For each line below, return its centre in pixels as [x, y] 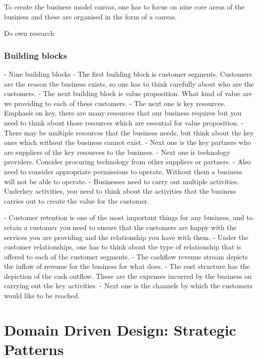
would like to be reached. [42, 296]
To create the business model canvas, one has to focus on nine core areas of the [124, 6]
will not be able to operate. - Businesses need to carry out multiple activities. [122, 181]
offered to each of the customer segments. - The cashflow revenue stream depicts [126, 256]
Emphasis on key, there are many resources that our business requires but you [123, 113]
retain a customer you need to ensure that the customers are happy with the [120, 227]
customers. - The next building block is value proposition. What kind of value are [128, 93]
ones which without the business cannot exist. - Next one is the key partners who [128, 142]
